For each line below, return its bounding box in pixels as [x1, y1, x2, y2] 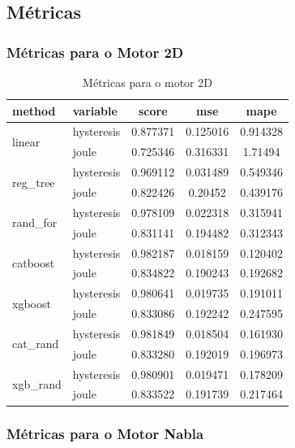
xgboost [12, 294, 51, 311]
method [12, 102, 56, 119]
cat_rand [12, 335, 59, 352]
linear [12, 133, 41, 150]
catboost [12, 254, 55, 271]
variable [72, 102, 118, 119]
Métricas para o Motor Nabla [6, 424, 204, 444]
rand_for [12, 214, 58, 231]
